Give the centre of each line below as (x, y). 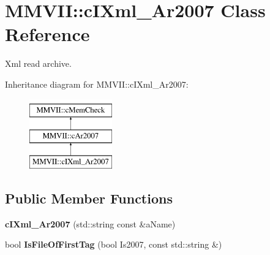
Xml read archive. (38, 63)
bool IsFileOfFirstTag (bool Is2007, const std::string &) (114, 244)
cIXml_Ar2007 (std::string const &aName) (90, 223)
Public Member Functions (89, 198)
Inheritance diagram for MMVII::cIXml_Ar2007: (97, 84)
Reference (47, 34)
